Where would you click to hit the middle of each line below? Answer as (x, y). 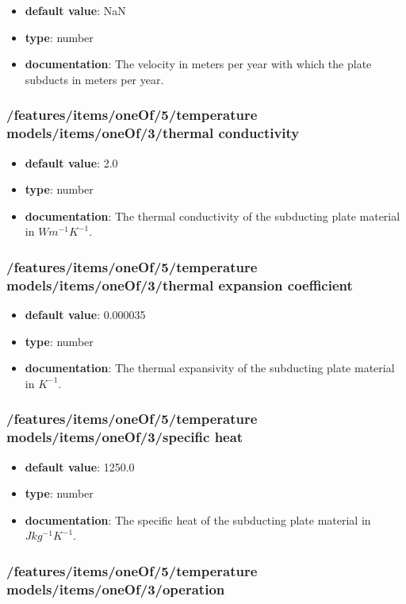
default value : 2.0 (71, 162)
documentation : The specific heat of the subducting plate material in (198, 519)
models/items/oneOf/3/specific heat (125, 437)
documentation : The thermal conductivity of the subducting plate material (213, 215)
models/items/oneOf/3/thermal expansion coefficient (180, 285)
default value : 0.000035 (85, 315)
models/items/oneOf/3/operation (116, 589)
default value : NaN (75, 10)
